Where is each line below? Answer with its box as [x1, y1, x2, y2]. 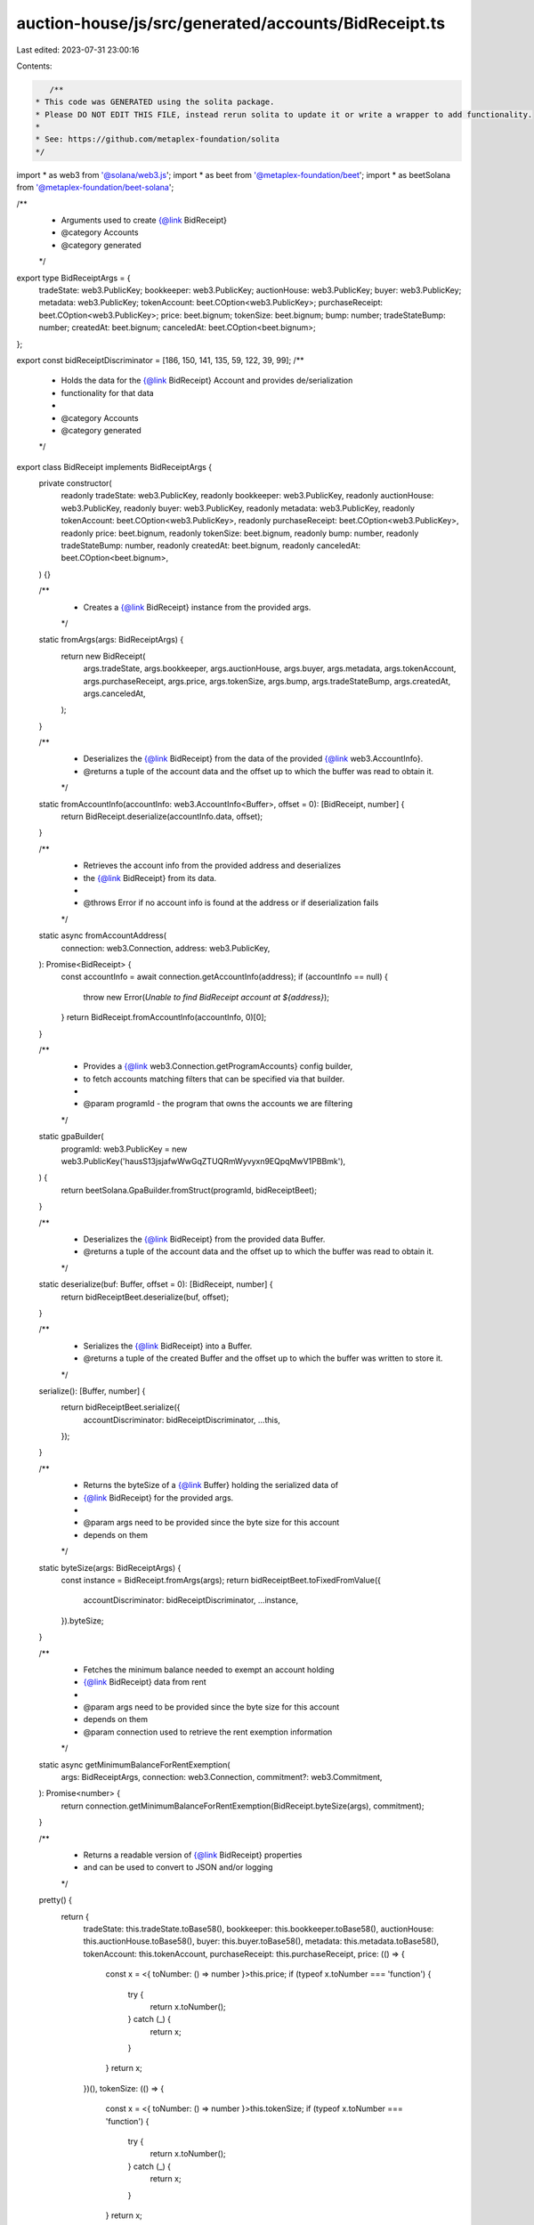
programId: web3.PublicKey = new [61, 1144, 188, 1154]
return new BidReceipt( [61, 651, 146, 661]
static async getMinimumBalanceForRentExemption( [38, 1759, 231, 1770]
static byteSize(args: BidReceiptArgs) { [38, 1562, 182, 1573]
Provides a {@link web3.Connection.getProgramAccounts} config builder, [83, 1061, 353, 1072]
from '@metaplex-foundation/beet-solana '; [16, 182, 174, 193]
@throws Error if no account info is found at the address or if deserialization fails [83, 897, 379, 908]
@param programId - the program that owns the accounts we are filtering [83, 1098, 353, 1109]
